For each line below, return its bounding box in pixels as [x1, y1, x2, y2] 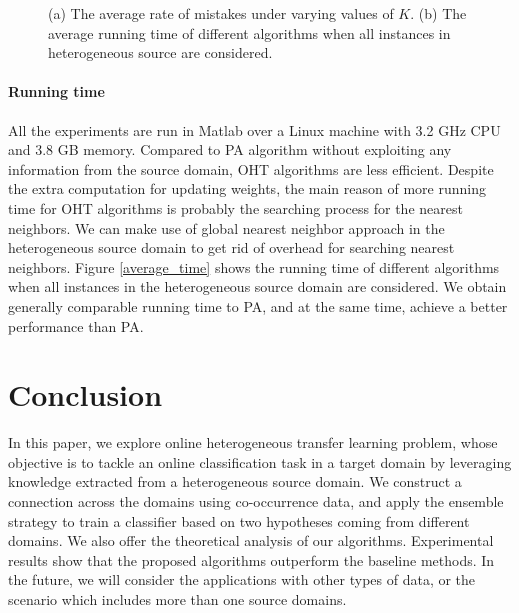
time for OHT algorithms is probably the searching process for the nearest [8, 197, 463, 218]
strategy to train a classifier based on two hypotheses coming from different [8, 510, 470, 531]
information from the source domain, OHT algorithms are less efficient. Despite [8, 158, 494, 179]
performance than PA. [8, 315, 144, 336]
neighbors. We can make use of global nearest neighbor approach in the [8, 217, 445, 238]
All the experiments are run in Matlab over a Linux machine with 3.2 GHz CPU [8, 119, 501, 140]
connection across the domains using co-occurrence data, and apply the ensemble [8, 491, 504, 512]
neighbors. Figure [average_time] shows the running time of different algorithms [8, 256, 500, 277]
